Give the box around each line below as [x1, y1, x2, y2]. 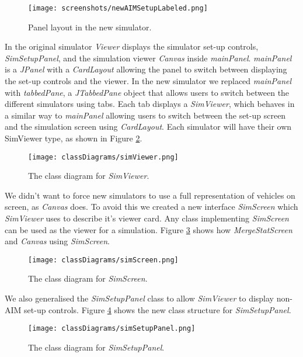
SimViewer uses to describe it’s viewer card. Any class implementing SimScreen [5, 212, 289, 224]
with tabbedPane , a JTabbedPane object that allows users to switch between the [5, 86, 290, 98]
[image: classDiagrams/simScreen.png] [28, 255, 179, 264]
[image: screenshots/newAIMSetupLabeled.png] [28, 4, 208, 12]
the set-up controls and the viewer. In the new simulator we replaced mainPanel [5, 75, 292, 87]
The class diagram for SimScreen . [28, 272, 148, 285]
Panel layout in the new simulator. [28, 20, 152, 33]
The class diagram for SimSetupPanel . [28, 341, 165, 353]
